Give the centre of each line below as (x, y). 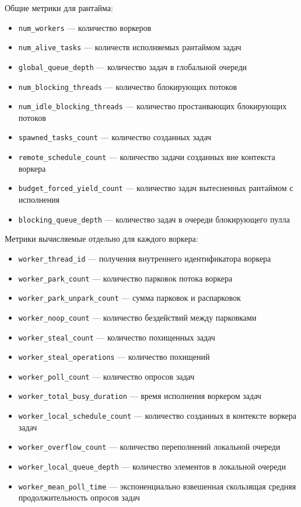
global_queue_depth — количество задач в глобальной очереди (133, 66)
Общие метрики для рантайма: (59, 8)
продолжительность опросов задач (79, 497)
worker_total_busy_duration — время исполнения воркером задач (140, 396)
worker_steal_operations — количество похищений (114, 357)
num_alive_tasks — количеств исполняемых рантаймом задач (130, 47)
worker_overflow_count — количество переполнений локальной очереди (149, 447)
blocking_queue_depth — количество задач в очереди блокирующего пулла (154, 219)
